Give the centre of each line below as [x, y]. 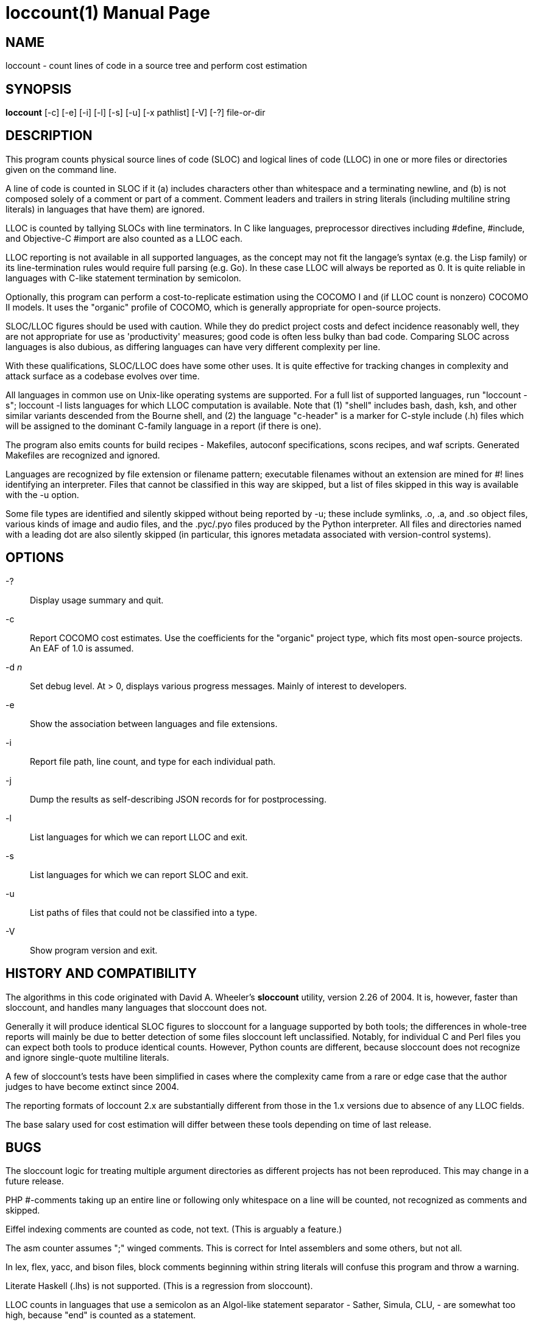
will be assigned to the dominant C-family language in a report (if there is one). [164, 426]
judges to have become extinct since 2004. [92, 1086]
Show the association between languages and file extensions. [154, 723]
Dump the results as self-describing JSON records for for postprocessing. [178, 799]
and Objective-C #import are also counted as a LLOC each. [124, 238]
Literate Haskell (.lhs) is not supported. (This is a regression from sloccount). [159, 1286]
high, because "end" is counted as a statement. [101, 1315]
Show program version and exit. [94, 950]
